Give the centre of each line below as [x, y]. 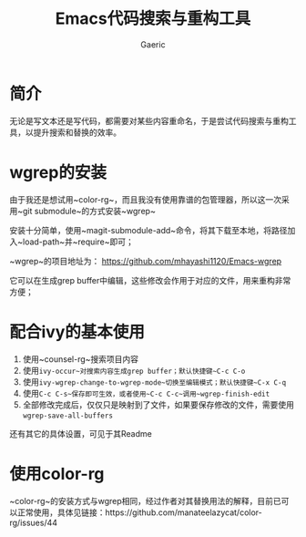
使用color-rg [57, 474]
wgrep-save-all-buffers [68, 416]
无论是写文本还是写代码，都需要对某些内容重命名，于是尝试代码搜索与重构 [149, 120]
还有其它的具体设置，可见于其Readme [81, 433]
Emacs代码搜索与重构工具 [153, 19]
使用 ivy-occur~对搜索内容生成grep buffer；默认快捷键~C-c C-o [134, 370]
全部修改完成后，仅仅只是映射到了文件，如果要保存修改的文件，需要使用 [158, 404]
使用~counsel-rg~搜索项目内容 [81, 359]
